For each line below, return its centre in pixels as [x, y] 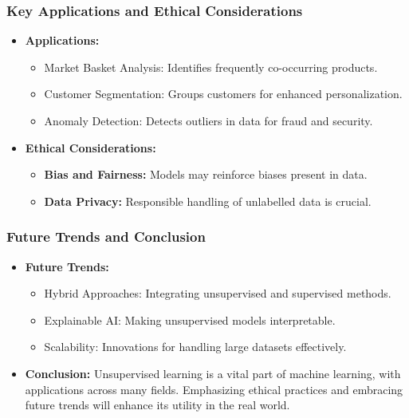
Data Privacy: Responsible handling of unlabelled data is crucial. [208, 201]
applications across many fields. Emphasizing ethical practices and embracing [214, 389]
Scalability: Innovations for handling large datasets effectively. [195, 347]
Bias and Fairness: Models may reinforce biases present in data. [206, 174]
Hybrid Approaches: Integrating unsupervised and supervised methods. [218, 293]
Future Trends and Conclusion [106, 237]
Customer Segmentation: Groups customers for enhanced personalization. [223, 94]
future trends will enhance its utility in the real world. [157, 405]
